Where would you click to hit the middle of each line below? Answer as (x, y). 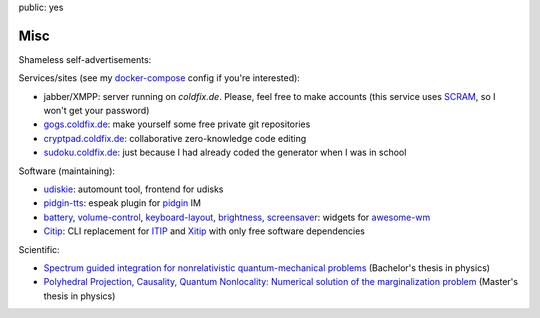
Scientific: (39, 249)
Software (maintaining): (66, 171)
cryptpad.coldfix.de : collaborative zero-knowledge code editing (175, 138)
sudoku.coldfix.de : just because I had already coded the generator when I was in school (225, 152)
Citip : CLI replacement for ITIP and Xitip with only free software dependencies (204, 231)
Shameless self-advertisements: (85, 59)
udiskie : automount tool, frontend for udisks (133, 189)
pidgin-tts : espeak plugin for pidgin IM (122, 203)
